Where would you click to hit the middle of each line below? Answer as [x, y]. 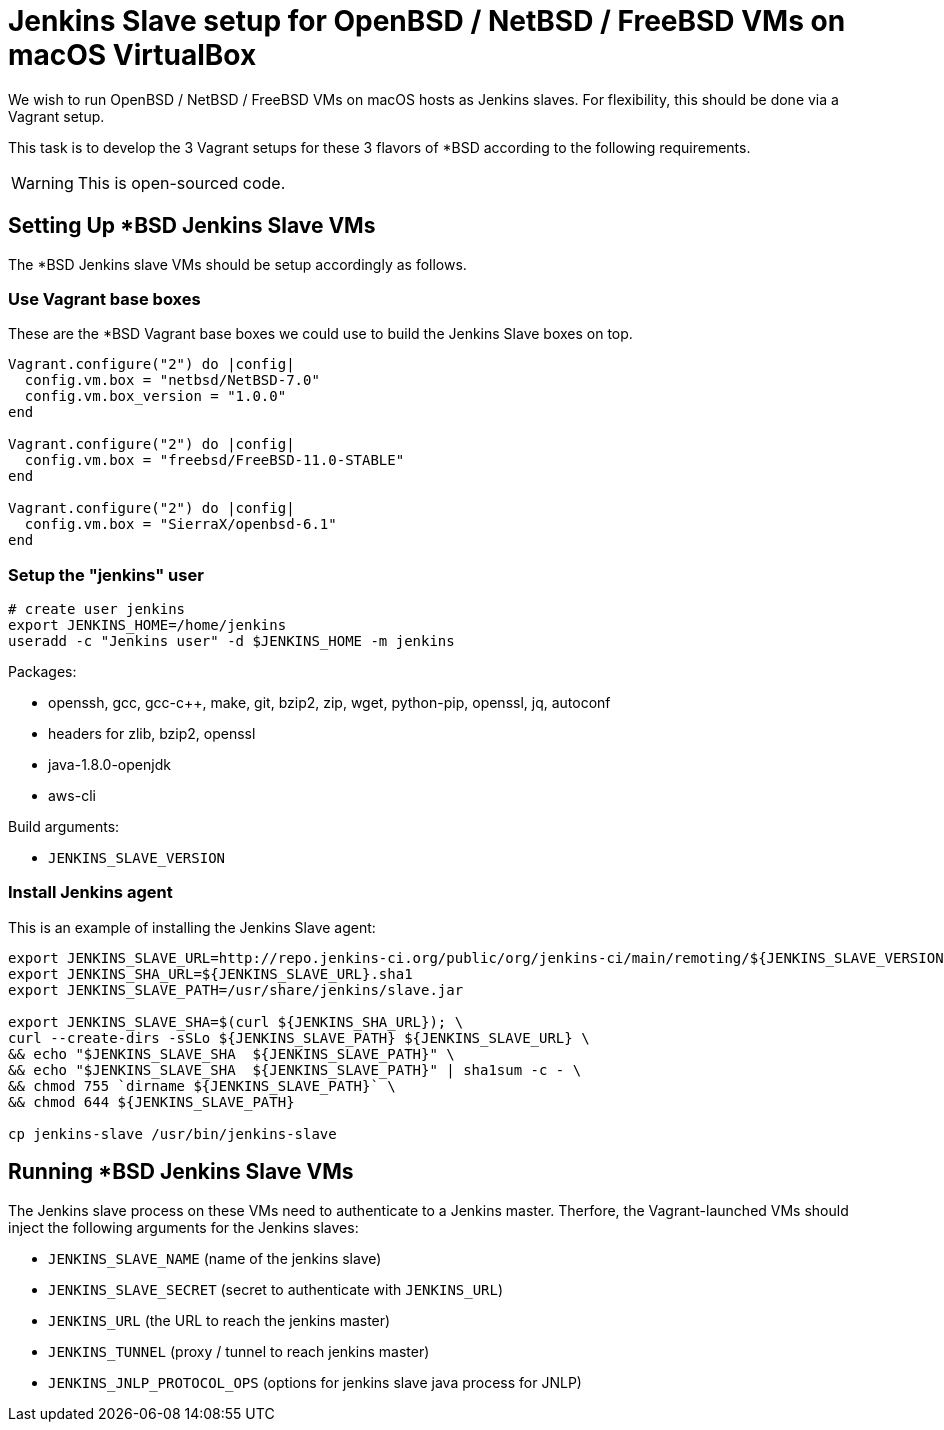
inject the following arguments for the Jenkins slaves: [183, 1227]
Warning [42, 182]
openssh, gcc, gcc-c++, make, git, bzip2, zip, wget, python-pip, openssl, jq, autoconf [329, 703]
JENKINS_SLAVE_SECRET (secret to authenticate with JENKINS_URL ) [276, 1289]
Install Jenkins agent [90, 892]
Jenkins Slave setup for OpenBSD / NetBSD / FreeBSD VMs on [427, 21]
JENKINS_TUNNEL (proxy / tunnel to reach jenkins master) [239, 1351]
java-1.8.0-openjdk [109, 765]
